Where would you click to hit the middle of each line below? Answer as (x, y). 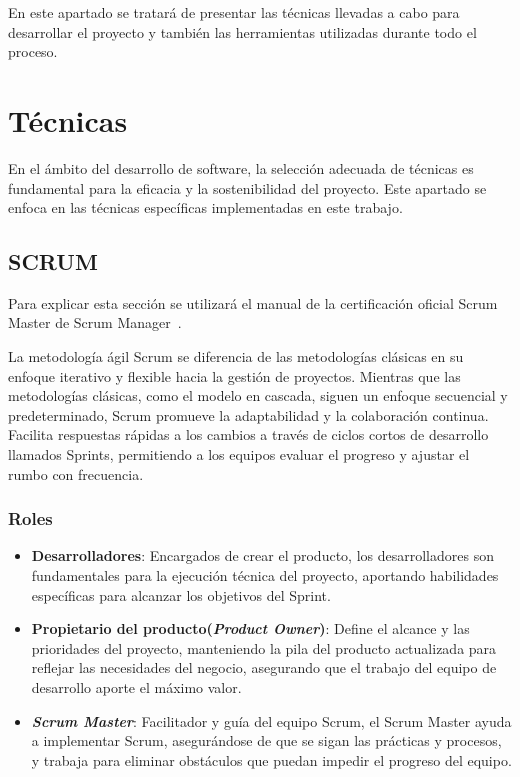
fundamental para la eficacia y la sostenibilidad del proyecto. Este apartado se (247, 187)
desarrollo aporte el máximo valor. (136, 687)
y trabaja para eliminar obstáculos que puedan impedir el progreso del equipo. (271, 759)
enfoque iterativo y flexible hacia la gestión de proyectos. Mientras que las (234, 375)
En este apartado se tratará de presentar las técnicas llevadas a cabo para (234, 12)
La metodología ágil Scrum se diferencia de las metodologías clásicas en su (236, 356)
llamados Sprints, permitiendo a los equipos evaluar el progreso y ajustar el (239, 454)
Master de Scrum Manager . (95, 322)
